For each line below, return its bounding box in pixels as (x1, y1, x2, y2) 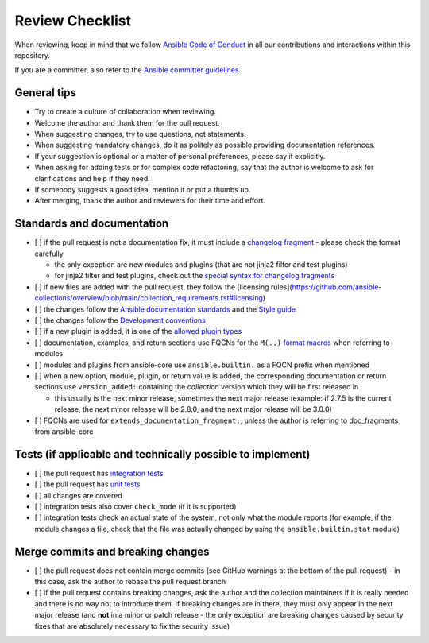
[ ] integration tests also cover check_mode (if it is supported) (34, 502, 237, 511)
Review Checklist (14, 12, 131, 29)
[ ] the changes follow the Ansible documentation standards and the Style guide (34, 304, 296, 314)
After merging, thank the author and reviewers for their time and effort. (34, 196, 266, 206)
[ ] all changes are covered (34, 490, 122, 500)
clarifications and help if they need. (34, 173, 150, 183)
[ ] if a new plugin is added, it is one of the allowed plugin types (34, 327, 242, 336)
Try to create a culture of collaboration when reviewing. (34, 107, 216, 117)
